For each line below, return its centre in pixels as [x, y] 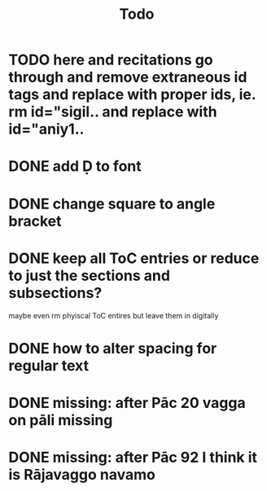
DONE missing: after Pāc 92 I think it [133, 458]
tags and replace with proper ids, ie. [132, 95]
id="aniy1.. [46, 129]
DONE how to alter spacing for [113, 348]
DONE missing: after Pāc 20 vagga [127, 403]
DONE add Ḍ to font [75, 167]
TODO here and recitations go [111, 60]
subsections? [55, 293]
